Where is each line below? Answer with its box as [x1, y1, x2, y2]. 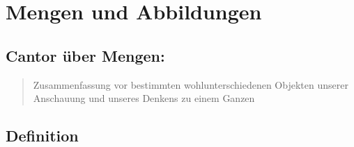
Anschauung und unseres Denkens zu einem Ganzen [33, 91, 255, 105]
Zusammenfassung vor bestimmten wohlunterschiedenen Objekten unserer [33, 77, 348, 92]
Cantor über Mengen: [6, 44, 165, 66]
